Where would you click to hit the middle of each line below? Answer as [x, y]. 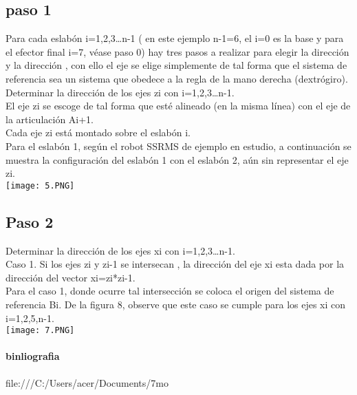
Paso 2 [30, 221]
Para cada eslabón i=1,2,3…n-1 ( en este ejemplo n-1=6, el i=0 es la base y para [175, 38]
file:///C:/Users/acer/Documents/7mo [87, 382]
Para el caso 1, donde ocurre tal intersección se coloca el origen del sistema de [170, 291]
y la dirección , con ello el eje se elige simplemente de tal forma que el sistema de [176, 65]
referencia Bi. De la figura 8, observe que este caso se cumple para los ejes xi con [176, 304]
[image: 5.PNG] [40, 185]
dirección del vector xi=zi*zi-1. [71, 277]
